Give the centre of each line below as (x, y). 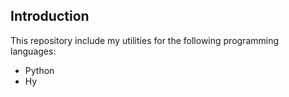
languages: (33, 51)
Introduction (50, 16)
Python (39, 70)
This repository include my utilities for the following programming (145, 40)
